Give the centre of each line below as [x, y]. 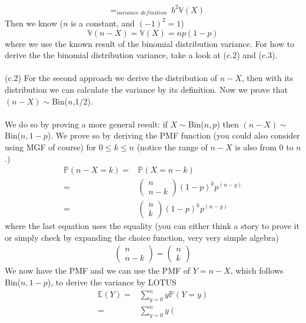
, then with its [267, 78]
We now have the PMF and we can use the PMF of [98, 270]
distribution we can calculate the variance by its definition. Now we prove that [146, 89]
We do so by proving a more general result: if [86, 124]
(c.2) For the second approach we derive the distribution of [111, 78]
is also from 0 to [264, 147]
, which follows [257, 270]
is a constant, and [103, 23]
